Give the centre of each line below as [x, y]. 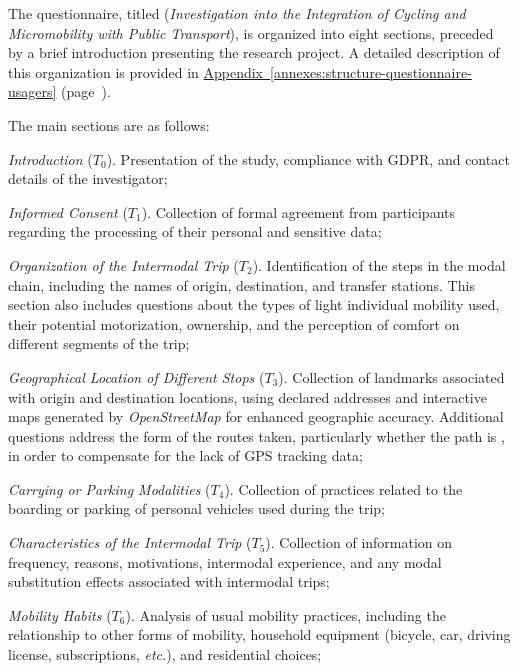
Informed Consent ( [68, 211]
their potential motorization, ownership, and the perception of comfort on [234, 323]
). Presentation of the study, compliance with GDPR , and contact [308, 158]
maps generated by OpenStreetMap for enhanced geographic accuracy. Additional [256, 416]
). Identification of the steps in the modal [379, 264]
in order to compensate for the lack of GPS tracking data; [185, 455]
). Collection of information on [359, 542]
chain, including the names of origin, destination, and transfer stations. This [241, 284]
